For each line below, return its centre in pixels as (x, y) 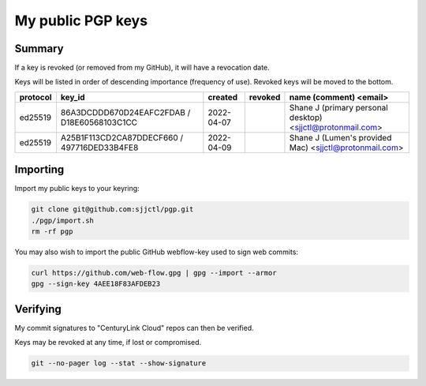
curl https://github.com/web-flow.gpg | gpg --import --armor (154, 273)
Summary (39, 49)
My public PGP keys (81, 21)
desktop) (306, 117)
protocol (35, 97)
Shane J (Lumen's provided (340, 137)
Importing (39, 170)
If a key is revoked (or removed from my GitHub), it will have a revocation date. (142, 68)
